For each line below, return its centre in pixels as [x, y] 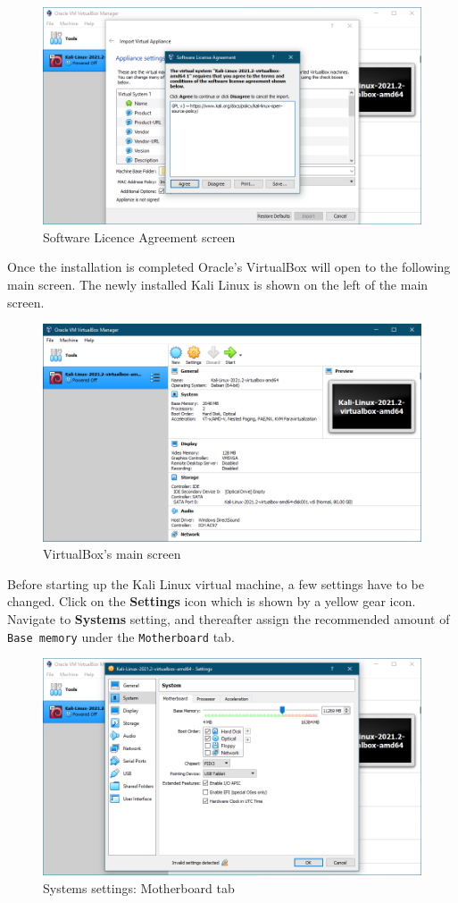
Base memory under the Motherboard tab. [121, 636]
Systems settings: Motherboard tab [139, 888]
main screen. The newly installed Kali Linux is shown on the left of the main [218, 285]
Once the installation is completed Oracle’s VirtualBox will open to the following [229, 267]
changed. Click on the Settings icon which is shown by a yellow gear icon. [212, 601]
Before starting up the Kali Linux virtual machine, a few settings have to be [216, 583]
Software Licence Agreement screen [139, 236]
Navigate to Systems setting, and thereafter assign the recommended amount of [229, 618]
